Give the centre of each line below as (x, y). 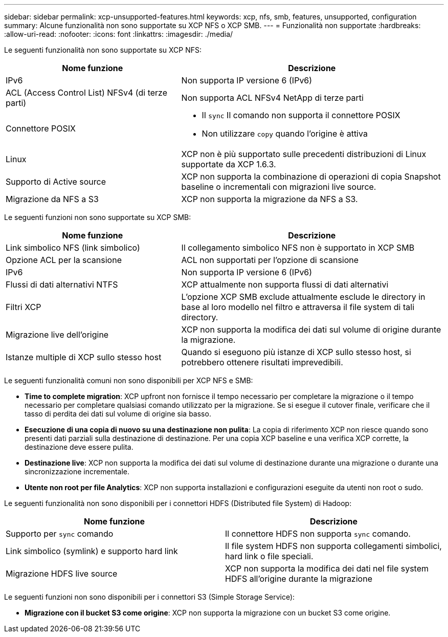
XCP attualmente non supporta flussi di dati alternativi (285, 284)
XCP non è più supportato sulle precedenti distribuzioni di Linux (304, 154)
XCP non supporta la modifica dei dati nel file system (327, 568)
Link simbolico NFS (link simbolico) (73, 248)
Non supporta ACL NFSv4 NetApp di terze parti (272, 98)
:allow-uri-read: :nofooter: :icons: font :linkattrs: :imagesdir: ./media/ (119, 34)
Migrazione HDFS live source (62, 574)
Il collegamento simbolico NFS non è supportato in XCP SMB (298, 248)
